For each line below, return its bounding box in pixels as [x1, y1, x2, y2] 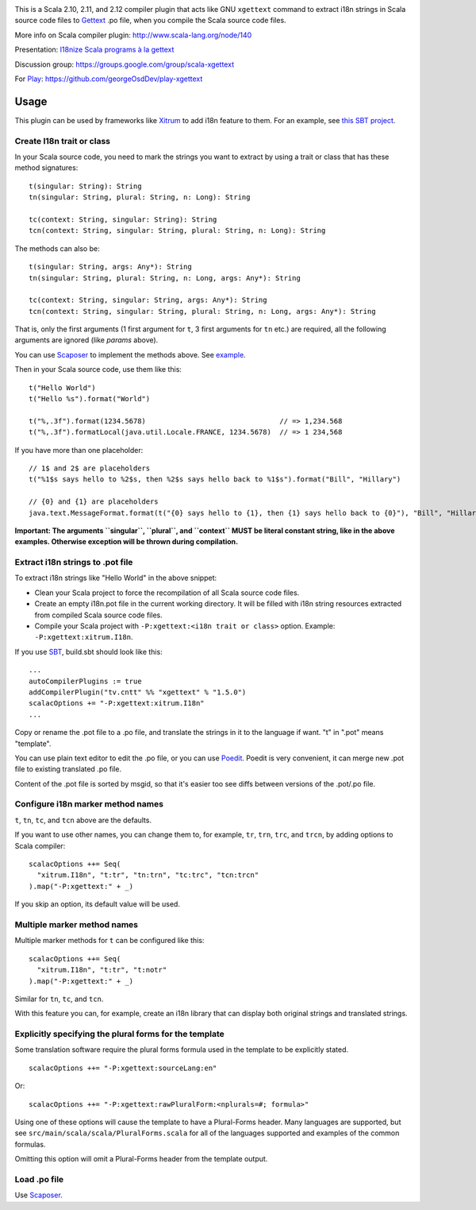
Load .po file [14, 1173, 64, 1185]
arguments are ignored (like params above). [14, 335, 159, 345]
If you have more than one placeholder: [14, 445, 144, 454]
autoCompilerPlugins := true [29, 676, 142, 686]
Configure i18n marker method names [14, 798, 164, 810]
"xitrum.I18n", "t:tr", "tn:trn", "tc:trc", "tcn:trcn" [36, 871, 259, 879]
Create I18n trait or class [14, 135, 111, 146]
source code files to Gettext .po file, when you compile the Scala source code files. [14, 16, 286, 25]
